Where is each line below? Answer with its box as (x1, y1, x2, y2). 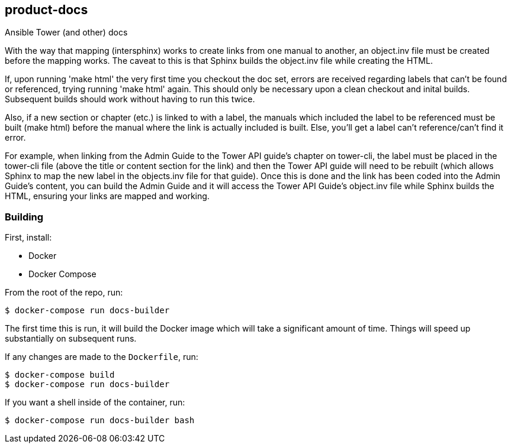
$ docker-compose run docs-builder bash (5, 415, 195, 426)
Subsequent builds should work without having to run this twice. (5, 94, 255, 105)
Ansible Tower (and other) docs (5, 27, 128, 38)
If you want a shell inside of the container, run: (5, 397, 185, 408)
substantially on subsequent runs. (5, 333, 137, 344)
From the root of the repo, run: (5, 287, 123, 298)
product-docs (5, 2, 88, 17)
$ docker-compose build (5, 370, 115, 380)
